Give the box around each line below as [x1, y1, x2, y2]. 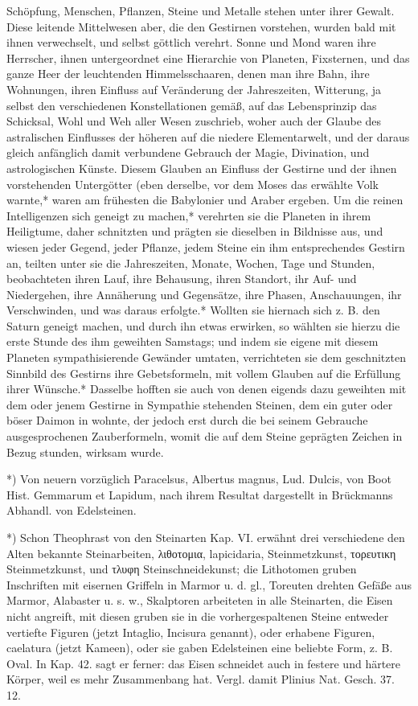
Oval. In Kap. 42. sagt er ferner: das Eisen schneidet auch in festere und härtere [6, 655, 401, 671]
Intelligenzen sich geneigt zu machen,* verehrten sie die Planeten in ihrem [6, 207, 371, 224]
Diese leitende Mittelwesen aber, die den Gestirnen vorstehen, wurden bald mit [6, 18, 396, 35]
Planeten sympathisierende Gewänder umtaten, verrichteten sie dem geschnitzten [6, 349, 406, 366]
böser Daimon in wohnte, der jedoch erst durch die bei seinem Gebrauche [6, 412, 368, 429]
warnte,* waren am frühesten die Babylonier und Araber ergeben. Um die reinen [6, 191, 404, 208]
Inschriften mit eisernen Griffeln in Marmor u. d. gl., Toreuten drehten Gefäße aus [6, 576, 412, 593]
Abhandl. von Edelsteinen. [6, 502, 137, 519]
